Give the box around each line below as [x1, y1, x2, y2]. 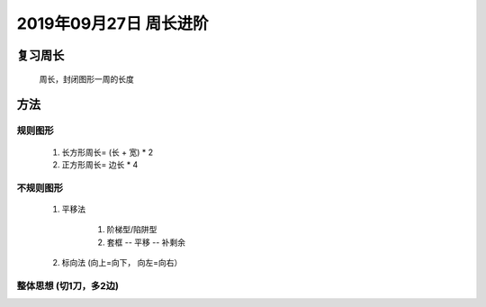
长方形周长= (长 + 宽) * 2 [61, 147, 153, 158]
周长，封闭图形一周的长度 [39, 73, 134, 85]
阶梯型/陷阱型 [106, 224, 157, 235]
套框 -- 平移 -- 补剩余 [106, 237, 186, 248]
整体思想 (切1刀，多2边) [16, 279, 119, 292]
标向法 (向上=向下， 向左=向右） [61, 257, 183, 268]
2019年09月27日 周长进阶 [16, 14, 209, 33]
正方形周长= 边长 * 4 [61, 158, 139, 170]
